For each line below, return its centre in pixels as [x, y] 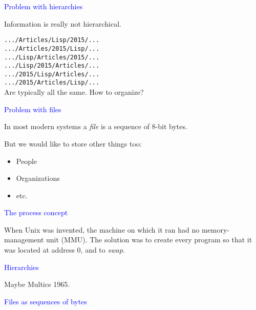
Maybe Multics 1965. [37, 284]
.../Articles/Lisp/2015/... [52, 40]
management [24, 240]
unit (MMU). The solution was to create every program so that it [149, 240]
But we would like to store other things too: [73, 143]
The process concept [36, 212]
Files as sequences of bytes [46, 301]
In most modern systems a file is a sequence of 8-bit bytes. [96, 126]
